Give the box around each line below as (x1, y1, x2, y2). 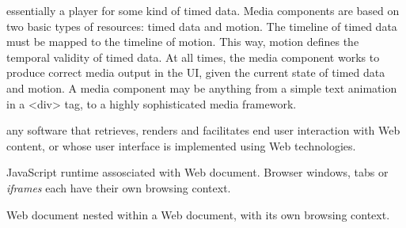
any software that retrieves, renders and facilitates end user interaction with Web (6, 122, 400, 139)
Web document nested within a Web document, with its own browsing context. (6, 206, 390, 222)
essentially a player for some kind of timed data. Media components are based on (6, 2, 400, 18)
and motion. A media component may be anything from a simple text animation (6, 79, 397, 96)
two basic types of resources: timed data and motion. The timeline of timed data (6, 17, 397, 34)
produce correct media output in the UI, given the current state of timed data (6, 64, 385, 81)
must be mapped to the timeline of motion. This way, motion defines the (6, 33, 359, 50)
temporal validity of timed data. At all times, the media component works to (6, 48, 380, 65)
